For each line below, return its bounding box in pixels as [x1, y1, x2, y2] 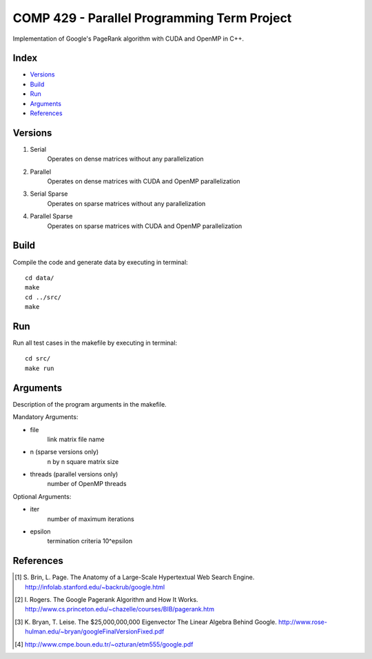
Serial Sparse [30, 190, 68, 198]
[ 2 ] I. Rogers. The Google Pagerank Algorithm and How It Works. [14, 596, 198, 604]
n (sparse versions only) [30, 448, 99, 456]
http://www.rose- [278, 618, 327, 626]
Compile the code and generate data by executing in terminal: [12, 258, 189, 266]
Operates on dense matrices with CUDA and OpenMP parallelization [47, 177, 240, 185]
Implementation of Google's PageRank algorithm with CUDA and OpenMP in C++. [12, 34, 245, 43]
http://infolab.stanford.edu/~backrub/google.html [25, 582, 165, 591]
